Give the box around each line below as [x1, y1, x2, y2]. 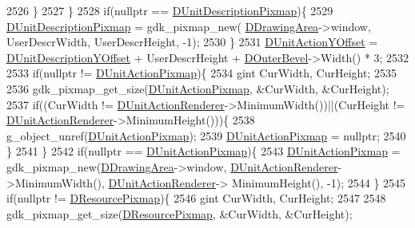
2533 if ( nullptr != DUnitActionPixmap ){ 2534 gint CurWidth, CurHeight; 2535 [6, 65, 397, 81]
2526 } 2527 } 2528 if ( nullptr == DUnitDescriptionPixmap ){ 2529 [6, 2, 333, 18]
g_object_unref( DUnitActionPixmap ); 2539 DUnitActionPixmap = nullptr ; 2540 [6, 127, 406, 143]
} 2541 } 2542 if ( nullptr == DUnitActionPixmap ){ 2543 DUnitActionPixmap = [6, 143, 401, 159]
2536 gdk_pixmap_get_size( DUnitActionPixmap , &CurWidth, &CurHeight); [6, 80, 389, 96]
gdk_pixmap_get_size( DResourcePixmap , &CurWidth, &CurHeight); [6, 205, 353, 222]
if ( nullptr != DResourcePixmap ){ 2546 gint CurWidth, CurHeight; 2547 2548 [6, 190, 386, 206]
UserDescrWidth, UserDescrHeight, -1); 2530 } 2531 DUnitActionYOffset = [6, 33, 378, 50]
